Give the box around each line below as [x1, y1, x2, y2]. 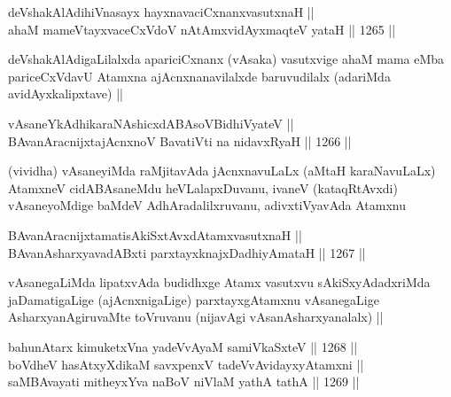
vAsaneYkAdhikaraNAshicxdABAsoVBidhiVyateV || [8, 113, 294, 132]
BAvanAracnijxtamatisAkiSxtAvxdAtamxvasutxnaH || [8, 225, 302, 244]
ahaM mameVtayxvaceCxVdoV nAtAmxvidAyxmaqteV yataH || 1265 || [8, 19, 396, 38]
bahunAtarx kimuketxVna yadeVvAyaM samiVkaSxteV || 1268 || [8, 337, 358, 355]
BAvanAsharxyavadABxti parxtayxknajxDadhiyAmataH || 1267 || [8, 243, 366, 261]
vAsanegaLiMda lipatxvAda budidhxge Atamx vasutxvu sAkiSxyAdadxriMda [8, 273, 431, 292]
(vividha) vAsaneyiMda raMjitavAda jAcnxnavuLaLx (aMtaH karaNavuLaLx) [8, 161, 436, 180]
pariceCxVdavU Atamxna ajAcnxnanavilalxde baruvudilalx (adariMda [8, 66, 391, 85]
